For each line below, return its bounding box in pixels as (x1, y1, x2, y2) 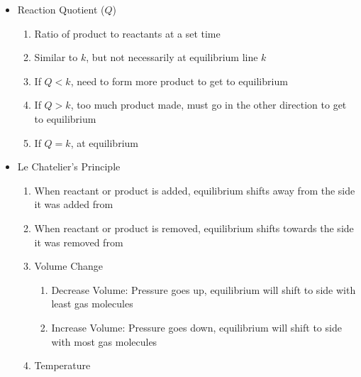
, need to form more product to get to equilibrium (70, 73, 288, 88)
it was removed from (34, 234, 123, 249)
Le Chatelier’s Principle (17, 159, 121, 174)
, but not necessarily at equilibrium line (86, 50, 258, 65)
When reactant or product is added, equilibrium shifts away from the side (34, 182, 355, 197)
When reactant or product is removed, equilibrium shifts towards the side (34, 220, 354, 235)
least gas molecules (51, 296, 133, 311)
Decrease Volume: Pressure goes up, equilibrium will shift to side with (51, 282, 356, 297)
